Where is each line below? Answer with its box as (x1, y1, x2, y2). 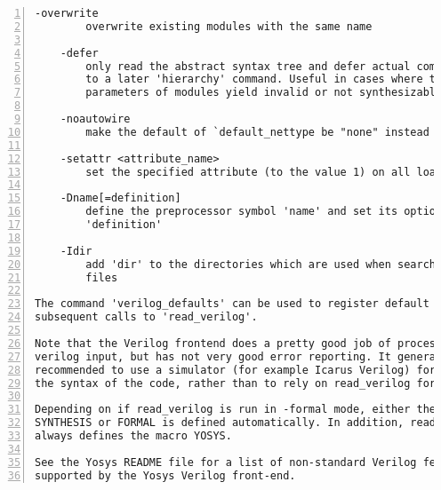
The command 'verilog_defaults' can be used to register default (35, 297, 429, 311)
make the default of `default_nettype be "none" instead (85, 125, 429, 138)
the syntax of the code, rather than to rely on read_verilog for (35, 376, 437, 390)
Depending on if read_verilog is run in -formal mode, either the (35, 403, 437, 416)
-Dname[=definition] (60, 192, 181, 205)
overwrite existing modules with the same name (85, 20, 373, 33)
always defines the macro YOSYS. (35, 430, 232, 442)
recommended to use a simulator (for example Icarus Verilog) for (35, 363, 437, 376)
